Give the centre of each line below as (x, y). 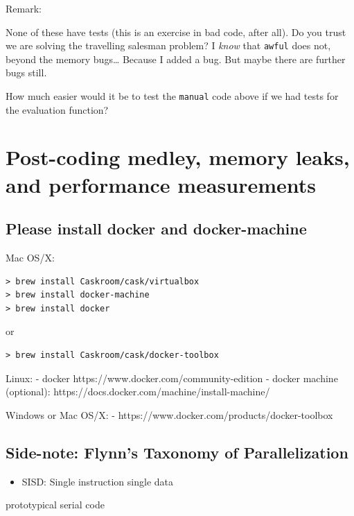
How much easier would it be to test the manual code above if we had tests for (172, 96)
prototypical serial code (55, 505)
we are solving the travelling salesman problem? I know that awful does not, (168, 45)
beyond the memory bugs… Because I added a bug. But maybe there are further (176, 59)
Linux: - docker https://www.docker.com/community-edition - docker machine (172, 378)
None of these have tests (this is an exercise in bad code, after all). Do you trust (176, 32)
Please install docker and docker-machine (156, 229)
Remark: (24, 8)
